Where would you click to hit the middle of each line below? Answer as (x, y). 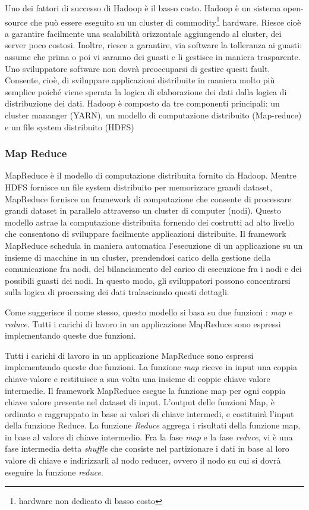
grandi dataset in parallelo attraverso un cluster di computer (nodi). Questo (143, 210)
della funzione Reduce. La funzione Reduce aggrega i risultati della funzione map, (153, 425)
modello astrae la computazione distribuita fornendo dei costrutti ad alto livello (150, 222)
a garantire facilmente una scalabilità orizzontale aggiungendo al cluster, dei (143, 33)
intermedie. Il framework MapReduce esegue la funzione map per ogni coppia (145, 390)
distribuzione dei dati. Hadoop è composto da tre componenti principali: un (142, 103)
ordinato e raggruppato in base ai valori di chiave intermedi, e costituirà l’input (149, 413)
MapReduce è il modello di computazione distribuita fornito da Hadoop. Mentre (151, 175)
